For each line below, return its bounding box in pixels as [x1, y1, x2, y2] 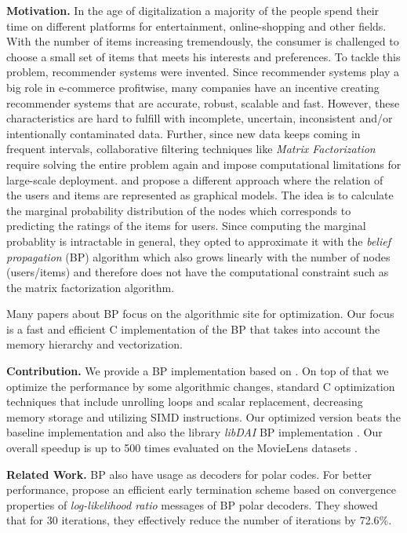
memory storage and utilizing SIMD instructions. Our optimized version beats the [6, 408, 401, 425]
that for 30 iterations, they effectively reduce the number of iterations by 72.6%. [6, 512, 392, 528]
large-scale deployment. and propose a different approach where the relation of [6, 171, 383, 188]
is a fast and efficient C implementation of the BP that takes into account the [6, 320, 380, 337]
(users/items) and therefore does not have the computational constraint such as [6, 264, 389, 280]
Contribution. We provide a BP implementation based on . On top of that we [6, 363, 389, 379]
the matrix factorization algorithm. [6, 279, 175, 295]
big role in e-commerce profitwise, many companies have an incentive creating [6, 78, 380, 95]
